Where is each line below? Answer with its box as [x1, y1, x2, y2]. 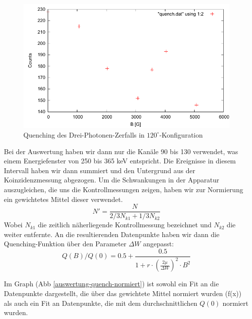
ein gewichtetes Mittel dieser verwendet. [4, 194, 123, 204]
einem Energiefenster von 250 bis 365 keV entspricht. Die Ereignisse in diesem [4, 156, 236, 166]
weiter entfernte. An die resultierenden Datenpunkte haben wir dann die [4, 229, 220, 239]
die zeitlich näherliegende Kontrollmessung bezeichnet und [37, 219, 212, 230]
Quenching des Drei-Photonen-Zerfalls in [23, 129, 145, 140]
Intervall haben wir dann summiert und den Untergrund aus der [4, 165, 196, 175]
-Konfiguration [159, 129, 203, 140]
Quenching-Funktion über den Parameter [4, 239, 126, 249]
